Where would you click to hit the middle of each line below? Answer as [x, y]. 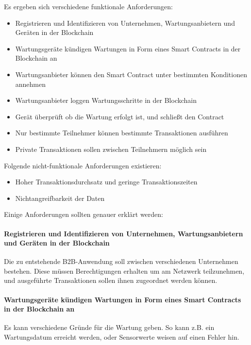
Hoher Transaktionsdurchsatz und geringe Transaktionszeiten [106, 182]
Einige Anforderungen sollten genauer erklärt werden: [84, 214]
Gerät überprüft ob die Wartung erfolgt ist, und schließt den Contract [120, 116]
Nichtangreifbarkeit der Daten [60, 198]
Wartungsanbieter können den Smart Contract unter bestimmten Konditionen [131, 74]
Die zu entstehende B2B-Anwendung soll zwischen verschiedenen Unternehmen [121, 261]
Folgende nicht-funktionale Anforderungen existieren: [83, 165]
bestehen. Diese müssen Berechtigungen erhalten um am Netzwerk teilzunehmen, [124, 271]
